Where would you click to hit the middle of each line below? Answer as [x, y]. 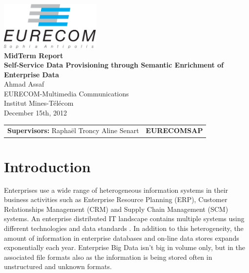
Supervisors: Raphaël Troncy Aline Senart [73, 130]
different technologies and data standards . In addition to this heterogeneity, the [124, 228]
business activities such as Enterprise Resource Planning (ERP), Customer [116, 199]
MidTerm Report [34, 55]
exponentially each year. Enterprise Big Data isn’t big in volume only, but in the [125, 247]
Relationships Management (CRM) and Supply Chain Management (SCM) [116, 209]
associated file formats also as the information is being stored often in [108, 257]
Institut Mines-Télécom [39, 103]
